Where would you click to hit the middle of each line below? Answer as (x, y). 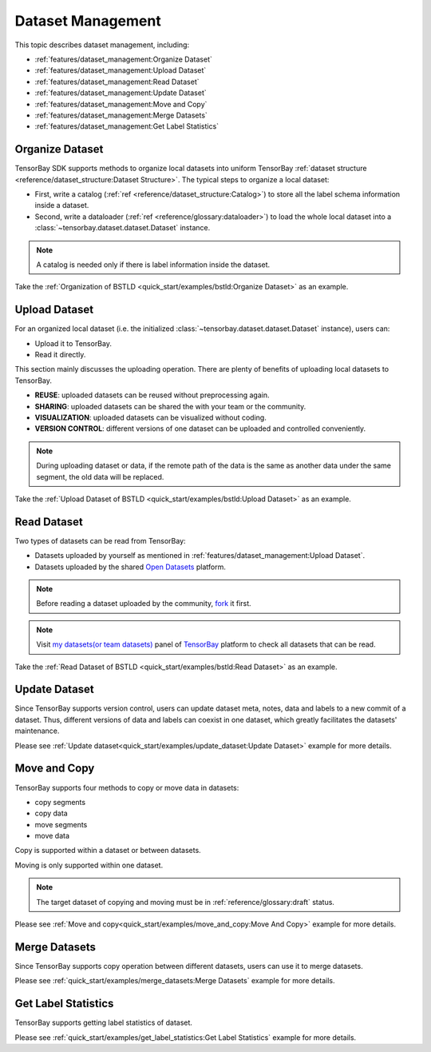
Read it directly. (60, 355)
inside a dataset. (62, 205)
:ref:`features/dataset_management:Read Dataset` (117, 82)
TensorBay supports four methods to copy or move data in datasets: (127, 787)
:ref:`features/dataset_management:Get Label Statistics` (127, 126)
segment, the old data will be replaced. (100, 476)
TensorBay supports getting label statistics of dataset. (104, 1022)
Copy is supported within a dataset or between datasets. (108, 851)
